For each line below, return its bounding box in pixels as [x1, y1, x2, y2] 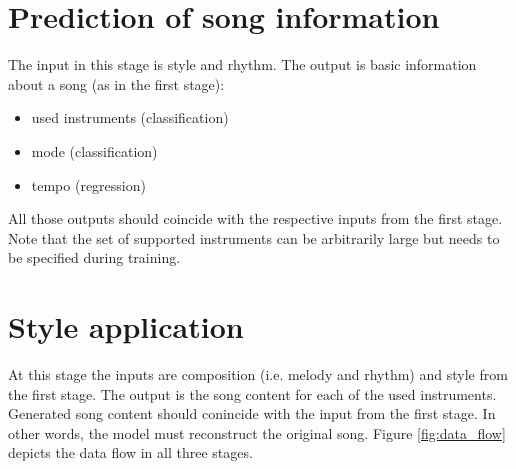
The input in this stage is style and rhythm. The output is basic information [8, 54, 477, 75]
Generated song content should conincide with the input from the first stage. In [8, 403, 496, 424]
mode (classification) [31, 140, 158, 161]
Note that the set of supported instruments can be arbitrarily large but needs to [8, 227, 500, 248]
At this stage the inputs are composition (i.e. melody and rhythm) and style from [8, 364, 508, 384]
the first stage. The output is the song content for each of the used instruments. [8, 383, 497, 404]
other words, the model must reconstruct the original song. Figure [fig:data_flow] [8, 422, 506, 443]
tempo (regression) [31, 174, 146, 195]
